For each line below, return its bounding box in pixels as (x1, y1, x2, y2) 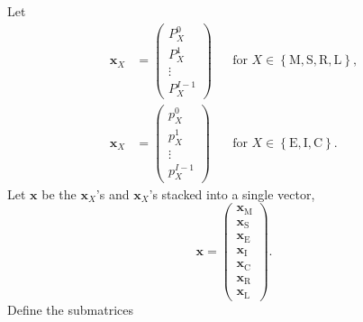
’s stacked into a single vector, (149, 184, 315, 203)
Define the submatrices (7, 299, 133, 318)
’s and (95, 184, 130, 203)
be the (41, 184, 77, 203)
